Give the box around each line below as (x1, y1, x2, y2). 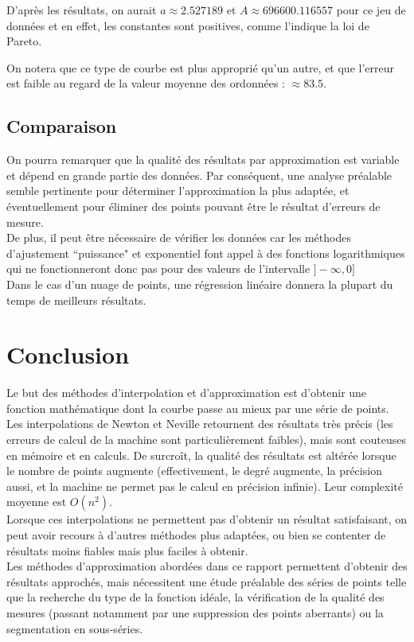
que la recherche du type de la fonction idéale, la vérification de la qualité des (6, 589, 385, 605)
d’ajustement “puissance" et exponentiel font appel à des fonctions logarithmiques (6, 244, 405, 261)
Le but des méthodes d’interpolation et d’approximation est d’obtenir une (6, 384, 367, 401)
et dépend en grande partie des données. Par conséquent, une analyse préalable (6, 166, 393, 183)
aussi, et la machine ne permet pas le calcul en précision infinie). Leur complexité (6, 477, 403, 494)
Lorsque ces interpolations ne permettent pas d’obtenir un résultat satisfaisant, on (6, 511, 408, 527)
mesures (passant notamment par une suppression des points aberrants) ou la (6, 604, 384, 621)
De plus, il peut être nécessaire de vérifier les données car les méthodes (6, 229, 351, 246)
